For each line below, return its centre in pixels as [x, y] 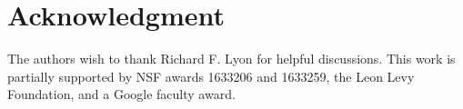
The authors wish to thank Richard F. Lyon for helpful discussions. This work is [231, 59]
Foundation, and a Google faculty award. [121, 94]
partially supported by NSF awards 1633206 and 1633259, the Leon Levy [211, 76]
